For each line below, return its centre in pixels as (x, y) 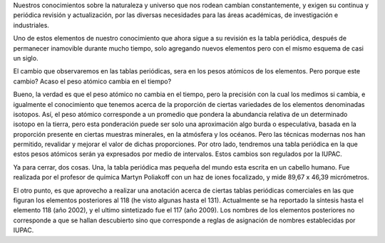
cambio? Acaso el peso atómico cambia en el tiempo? (92, 81)
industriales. (31, 25)
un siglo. (26, 58)
